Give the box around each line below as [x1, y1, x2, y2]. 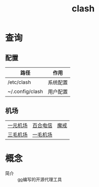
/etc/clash [7, 79, 31, 86]
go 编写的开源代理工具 [17, 176, 62, 182]
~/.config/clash [7, 88, 43, 94]
